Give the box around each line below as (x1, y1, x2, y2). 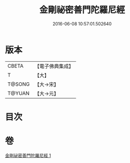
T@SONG (7, 81, 30, 88)
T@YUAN (7, 90, 30, 96)
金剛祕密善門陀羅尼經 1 (5, 152, 51, 158)
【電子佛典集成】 (34, 63, 74, 70)
